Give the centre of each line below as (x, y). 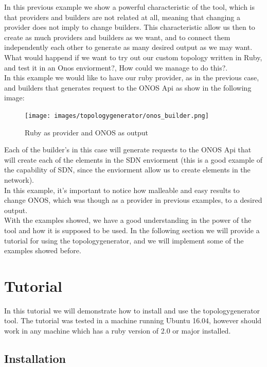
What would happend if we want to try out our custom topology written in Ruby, (133, 57)
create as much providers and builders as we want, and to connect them (117, 37)
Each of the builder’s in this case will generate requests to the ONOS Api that (128, 150)
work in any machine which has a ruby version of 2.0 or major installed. (118, 331)
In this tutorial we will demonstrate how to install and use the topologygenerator (132, 310)
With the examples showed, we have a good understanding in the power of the (128, 220)
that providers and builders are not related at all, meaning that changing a (122, 17)
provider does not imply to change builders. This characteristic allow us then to (130, 27)
